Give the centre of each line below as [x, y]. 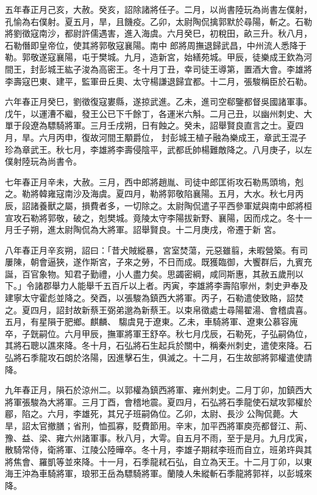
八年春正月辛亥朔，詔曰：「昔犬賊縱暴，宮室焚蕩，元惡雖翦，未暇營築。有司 [156, 250]
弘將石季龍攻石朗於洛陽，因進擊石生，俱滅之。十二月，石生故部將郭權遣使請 [158, 358]
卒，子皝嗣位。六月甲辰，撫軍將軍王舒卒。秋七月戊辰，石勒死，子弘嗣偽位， [158, 333]
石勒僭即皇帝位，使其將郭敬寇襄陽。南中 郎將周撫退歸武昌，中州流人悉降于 [156, 45]
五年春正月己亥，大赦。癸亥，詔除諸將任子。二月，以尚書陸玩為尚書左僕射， [158, 9]
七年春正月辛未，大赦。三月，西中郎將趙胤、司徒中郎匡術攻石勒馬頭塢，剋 [154, 181]
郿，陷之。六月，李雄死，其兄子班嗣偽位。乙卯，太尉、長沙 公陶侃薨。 [147, 414]
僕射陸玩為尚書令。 [43, 161]
